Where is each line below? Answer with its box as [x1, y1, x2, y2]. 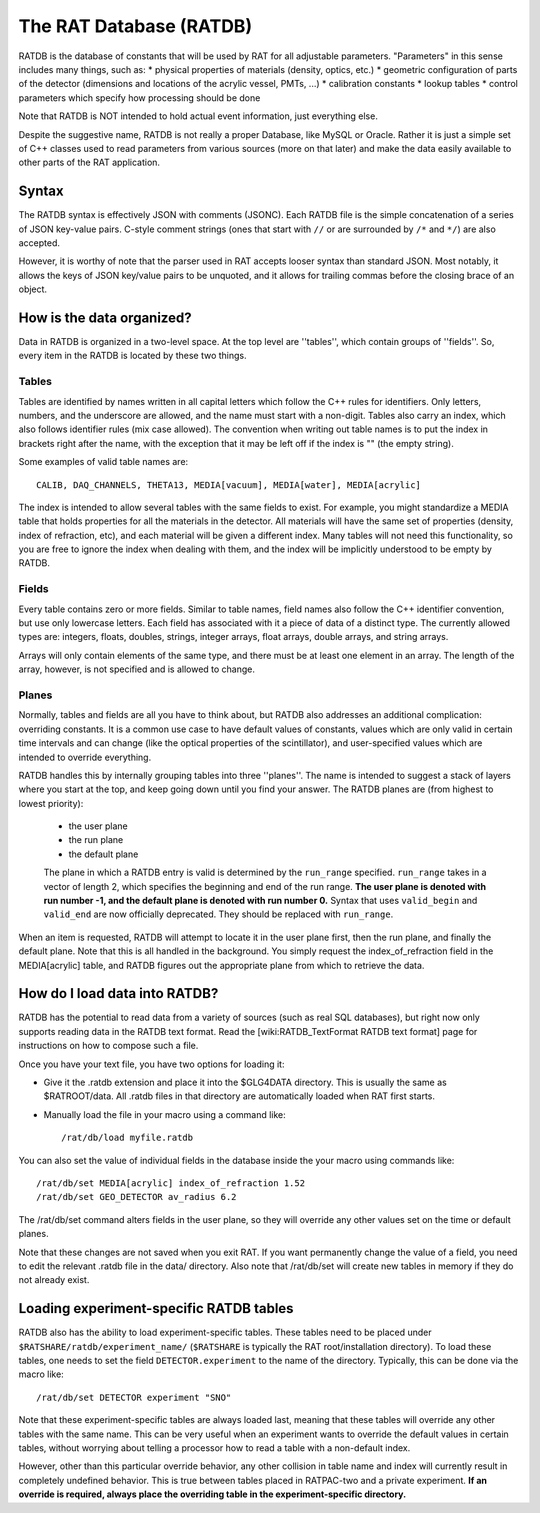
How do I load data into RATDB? [18, 985, 219, 1002]
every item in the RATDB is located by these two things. [18, 350, 247, 362]
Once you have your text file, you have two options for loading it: [18, 1058, 285, 1070]
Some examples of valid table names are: [18, 456, 189, 468]
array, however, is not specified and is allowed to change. [18, 663, 255, 675]
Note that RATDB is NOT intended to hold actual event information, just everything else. [18, 110, 379, 122]
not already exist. [18, 1274, 90, 1286]
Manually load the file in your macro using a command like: [43, 1108, 287, 1120]
